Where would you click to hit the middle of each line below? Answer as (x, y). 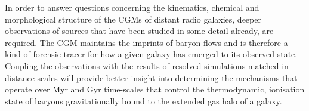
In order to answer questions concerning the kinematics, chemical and (132, 7)
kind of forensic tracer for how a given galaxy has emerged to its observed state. (151, 54)
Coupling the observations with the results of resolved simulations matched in (147, 65)
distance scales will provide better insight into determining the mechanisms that (151, 77)
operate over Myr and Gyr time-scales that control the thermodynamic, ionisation (155, 89)
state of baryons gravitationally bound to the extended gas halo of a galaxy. (143, 101)
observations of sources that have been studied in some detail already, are (139, 31)
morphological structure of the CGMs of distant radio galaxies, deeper (133, 19)
